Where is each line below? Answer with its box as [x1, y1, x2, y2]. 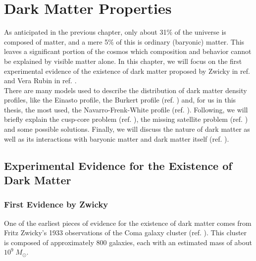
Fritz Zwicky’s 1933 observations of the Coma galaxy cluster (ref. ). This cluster [4, 227, 247, 238]
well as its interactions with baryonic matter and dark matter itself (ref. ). [4, 133, 229, 144]
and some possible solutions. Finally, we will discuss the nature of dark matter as [4, 124, 250, 134]
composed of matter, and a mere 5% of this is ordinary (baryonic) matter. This [4, 36, 245, 47]
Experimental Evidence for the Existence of [4, 157, 232, 173]
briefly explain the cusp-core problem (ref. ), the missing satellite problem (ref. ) [4, 114, 248, 124]
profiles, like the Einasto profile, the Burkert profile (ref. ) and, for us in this [4, 95, 236, 105]
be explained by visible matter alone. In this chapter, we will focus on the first [4, 55, 242, 66]
